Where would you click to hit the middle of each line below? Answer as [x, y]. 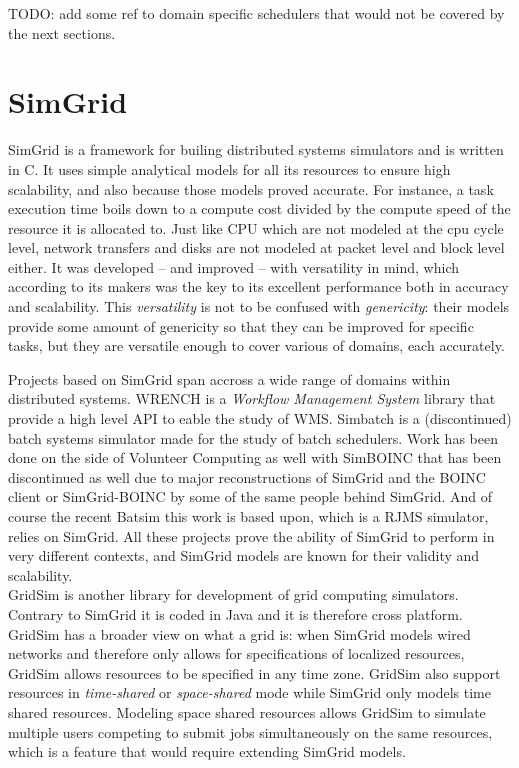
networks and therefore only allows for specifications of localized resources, [236, 653]
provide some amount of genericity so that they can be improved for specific [241, 325]
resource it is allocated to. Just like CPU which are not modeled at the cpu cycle [256, 227]
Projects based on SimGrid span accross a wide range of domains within [229, 378]
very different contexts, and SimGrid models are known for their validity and [244, 555]
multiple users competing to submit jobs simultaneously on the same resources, [250, 731]
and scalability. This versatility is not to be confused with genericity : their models [259, 306]
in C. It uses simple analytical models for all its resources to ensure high [229, 168]
